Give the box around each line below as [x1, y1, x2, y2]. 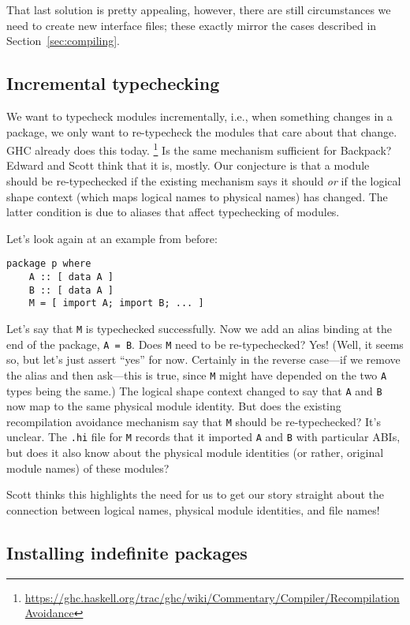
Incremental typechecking [6, 71, 220, 95]
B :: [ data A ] [28, 284, 114, 296]
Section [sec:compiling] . [6, 32, 120, 49]
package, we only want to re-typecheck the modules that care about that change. [6, 123, 397, 140]
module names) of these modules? [6, 459, 170, 476]
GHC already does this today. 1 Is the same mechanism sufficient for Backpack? [6, 140, 392, 158]
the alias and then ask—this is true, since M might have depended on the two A [6, 366, 387, 383]
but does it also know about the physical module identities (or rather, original [6, 444, 384, 461]
